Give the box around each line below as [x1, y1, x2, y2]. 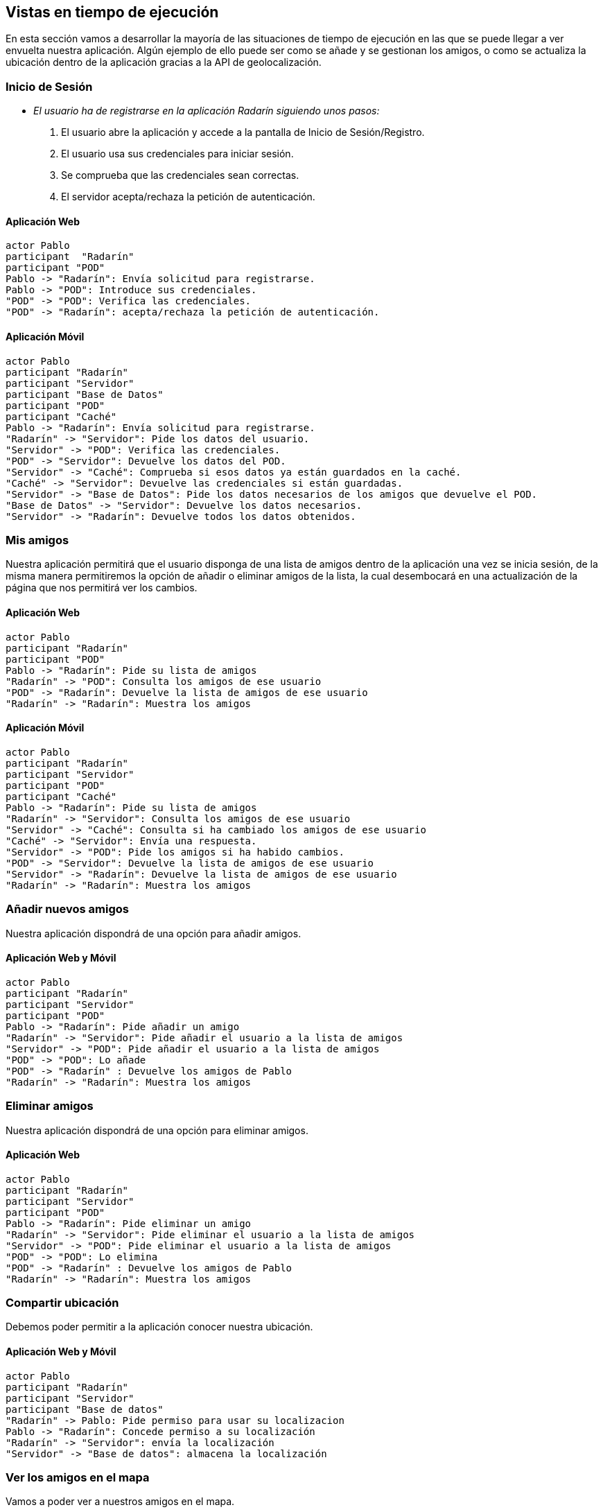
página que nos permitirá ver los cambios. [6, 582, 198, 594]
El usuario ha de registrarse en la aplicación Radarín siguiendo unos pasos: [33, 105, 380, 117]
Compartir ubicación [6, 1296, 119, 1310]
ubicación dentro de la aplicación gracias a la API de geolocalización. [6, 56, 322, 69]
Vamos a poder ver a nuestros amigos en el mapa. [6, 1495, 235, 1508]
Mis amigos [6, 532, 69, 547]
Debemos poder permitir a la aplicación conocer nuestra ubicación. [6, 1321, 313, 1333]
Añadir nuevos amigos [6, 902, 129, 916]
